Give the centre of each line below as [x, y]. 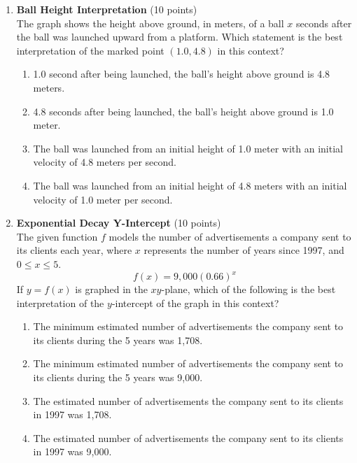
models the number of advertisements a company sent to [230, 236]
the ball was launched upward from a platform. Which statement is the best [180, 37]
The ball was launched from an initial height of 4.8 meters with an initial [190, 185]
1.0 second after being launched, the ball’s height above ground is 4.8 [182, 74]
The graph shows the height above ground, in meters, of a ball [150, 23]
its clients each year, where [74, 250]
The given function [57, 236]
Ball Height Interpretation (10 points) [107, 9]
